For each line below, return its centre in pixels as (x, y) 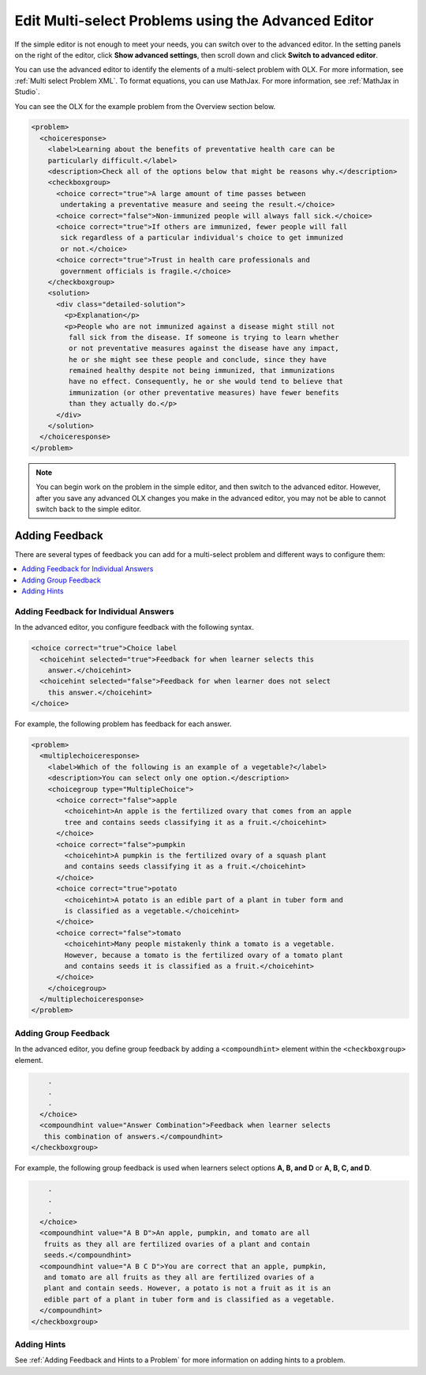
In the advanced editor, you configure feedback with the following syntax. (134, 627)
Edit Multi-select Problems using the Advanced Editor (194, 21)
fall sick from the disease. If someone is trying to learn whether (204, 337)
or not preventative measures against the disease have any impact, (204, 348)
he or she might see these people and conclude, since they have (198, 359)
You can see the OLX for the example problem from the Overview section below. (145, 106)
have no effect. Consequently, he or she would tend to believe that (206, 382)
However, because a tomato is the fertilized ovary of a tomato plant (204, 955)
